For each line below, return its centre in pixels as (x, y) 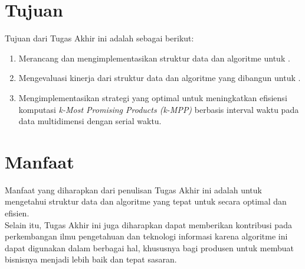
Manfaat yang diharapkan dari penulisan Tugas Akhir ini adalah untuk (133, 189)
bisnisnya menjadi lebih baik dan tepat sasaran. (91, 259)
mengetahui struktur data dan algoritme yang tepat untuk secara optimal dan (146, 201)
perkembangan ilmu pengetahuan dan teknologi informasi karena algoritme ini (146, 236)
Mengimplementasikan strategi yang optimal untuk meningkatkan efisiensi (153, 97)
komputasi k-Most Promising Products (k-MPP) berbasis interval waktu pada (159, 109)
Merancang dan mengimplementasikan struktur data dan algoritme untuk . (154, 58)
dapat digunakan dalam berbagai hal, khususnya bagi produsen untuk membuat (150, 247)
